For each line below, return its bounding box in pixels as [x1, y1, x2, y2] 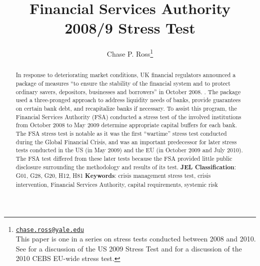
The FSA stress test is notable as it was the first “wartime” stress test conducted [15, 129, 227, 137]
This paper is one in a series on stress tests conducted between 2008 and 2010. [15, 233, 256, 244]
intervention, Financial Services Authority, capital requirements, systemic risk [15, 180, 218, 188]
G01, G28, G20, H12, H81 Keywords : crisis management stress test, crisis [15, 171, 211, 180]
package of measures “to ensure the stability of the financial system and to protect [15, 79, 230, 88]
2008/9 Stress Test [64, 18, 195, 38]
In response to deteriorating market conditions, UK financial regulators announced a [15, 71, 236, 79]
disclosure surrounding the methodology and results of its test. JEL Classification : [15, 162, 236, 171]
